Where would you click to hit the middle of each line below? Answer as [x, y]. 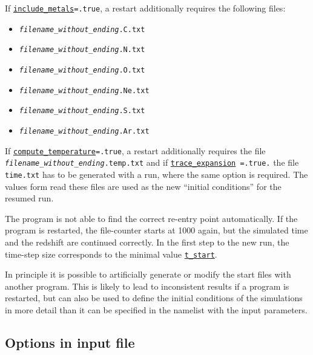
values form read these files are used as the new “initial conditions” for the [143, 186]
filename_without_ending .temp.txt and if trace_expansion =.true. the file [152, 162]
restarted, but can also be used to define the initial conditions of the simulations [154, 298]
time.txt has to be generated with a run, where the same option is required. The [156, 174]
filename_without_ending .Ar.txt [84, 131]
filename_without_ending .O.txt [82, 70]
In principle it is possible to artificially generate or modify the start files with [148, 274]
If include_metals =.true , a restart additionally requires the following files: [145, 8]
